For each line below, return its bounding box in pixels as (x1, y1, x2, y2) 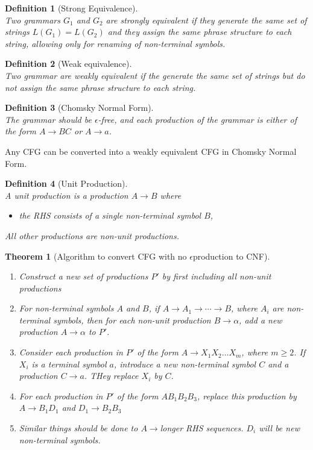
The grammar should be (5, 113, 92, 125)
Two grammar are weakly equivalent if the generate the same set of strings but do (5, 69, 305, 81)
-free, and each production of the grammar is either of (98, 113, 297, 125)
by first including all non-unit (162, 270, 271, 283)
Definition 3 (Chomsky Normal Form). (5, 101, 154, 114)
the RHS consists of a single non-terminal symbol (19, 209, 201, 222)
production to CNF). (192, 249, 270, 262)
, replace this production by (197, 389, 297, 402)
